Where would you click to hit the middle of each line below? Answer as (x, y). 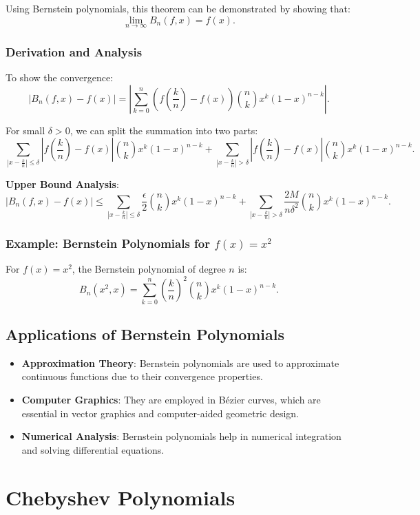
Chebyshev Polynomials (120, 497)
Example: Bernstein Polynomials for (108, 243)
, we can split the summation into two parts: (164, 130)
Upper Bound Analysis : (62, 183)
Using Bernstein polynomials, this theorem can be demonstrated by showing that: (178, 8)
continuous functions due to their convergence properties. (142, 376)
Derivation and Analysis (74, 51)
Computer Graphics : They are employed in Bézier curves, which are (171, 399)
